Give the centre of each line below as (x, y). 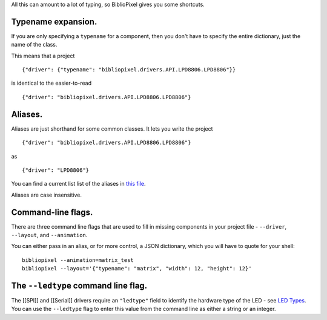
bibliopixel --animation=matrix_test (78, 260)
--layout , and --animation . (49, 235)
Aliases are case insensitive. (46, 195)
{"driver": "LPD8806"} (56, 170)
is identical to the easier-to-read (51, 83)
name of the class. (34, 45)
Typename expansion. (54, 21)
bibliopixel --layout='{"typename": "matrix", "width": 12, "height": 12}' (137, 269)
